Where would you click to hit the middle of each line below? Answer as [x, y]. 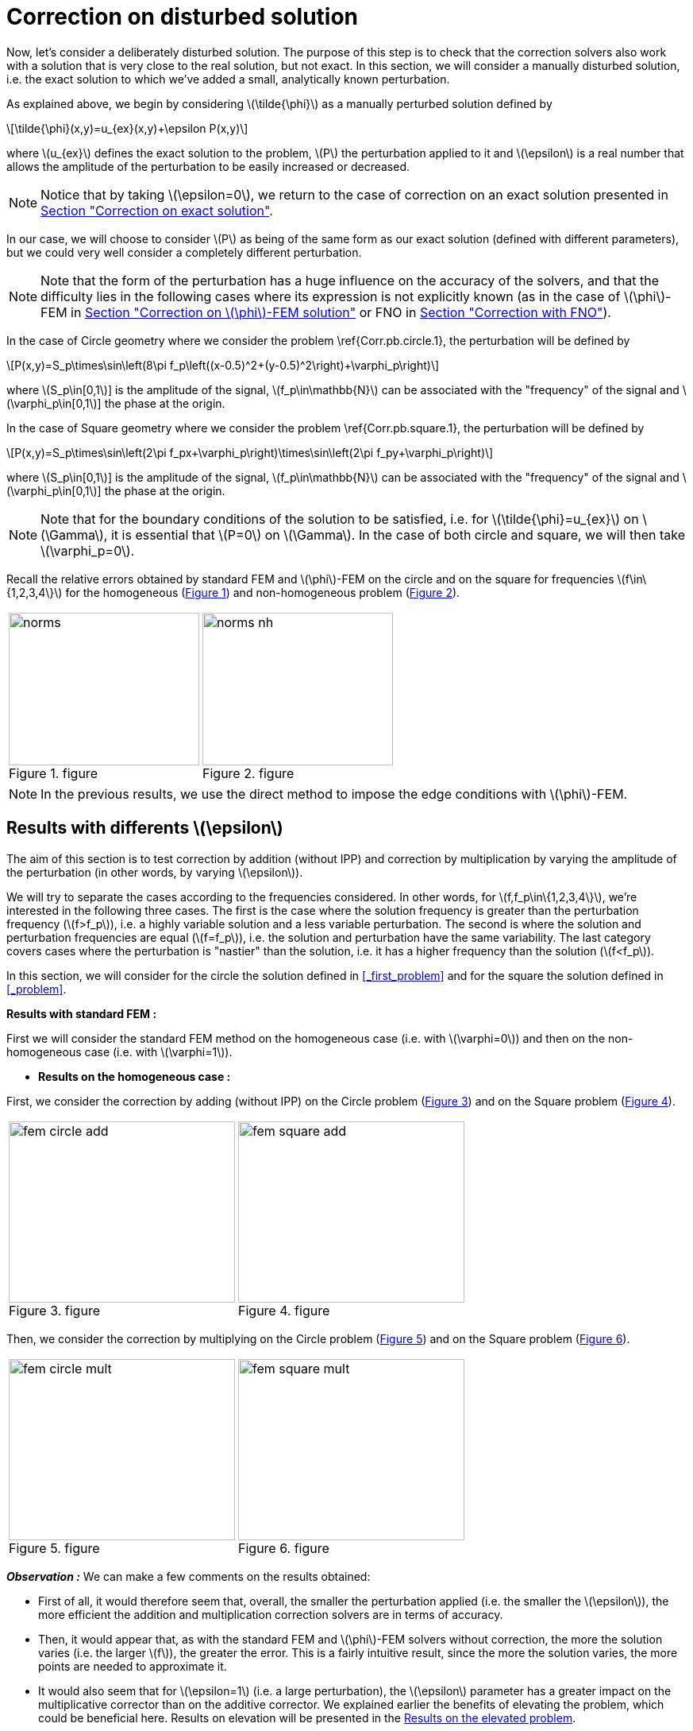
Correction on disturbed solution [183, 17]
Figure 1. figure [53, 773]
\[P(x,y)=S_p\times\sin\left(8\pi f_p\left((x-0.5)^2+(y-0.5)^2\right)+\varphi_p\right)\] [223, 365]
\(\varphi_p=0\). [88, 550]
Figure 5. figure [54, 1548]
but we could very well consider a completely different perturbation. [184, 252]
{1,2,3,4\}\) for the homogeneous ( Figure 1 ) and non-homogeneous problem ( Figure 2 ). [233, 592]
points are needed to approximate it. [133, 1666]
